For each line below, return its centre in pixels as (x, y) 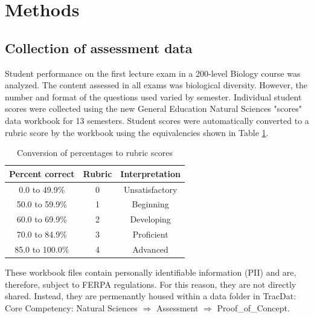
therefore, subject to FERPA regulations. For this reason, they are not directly (151, 284)
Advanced (150, 249)
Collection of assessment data (99, 47)
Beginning (150, 204)
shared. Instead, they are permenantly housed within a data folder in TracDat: (151, 296)
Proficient (150, 234)
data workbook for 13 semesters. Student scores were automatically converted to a (157, 120)
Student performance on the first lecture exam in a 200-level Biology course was (153, 73)
